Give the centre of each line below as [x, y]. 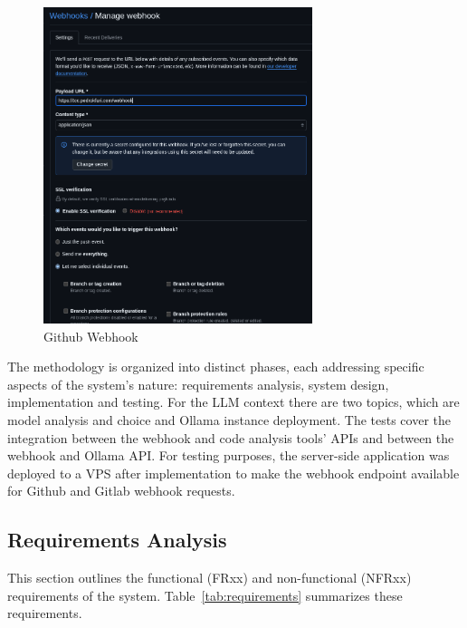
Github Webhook [91, 336]
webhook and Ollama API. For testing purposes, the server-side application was [229, 455]
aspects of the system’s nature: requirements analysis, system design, [198, 384]
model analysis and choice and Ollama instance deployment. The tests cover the [229, 419]
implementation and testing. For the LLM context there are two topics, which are [233, 402]
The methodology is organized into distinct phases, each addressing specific [216, 367]
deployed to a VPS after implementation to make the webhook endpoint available [233, 473]
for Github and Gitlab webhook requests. [121, 491]
